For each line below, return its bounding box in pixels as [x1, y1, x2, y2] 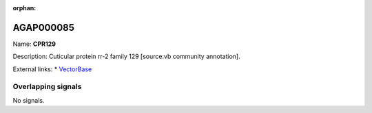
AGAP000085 [12, 21, 75, 34]
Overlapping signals [12, 82, 82, 92]
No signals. [12, 96, 45, 104]
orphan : [12, 4, 37, 12]
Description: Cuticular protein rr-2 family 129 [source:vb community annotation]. [12, 52, 240, 61]
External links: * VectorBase [12, 65, 92, 73]
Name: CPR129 [12, 40, 56, 48]
